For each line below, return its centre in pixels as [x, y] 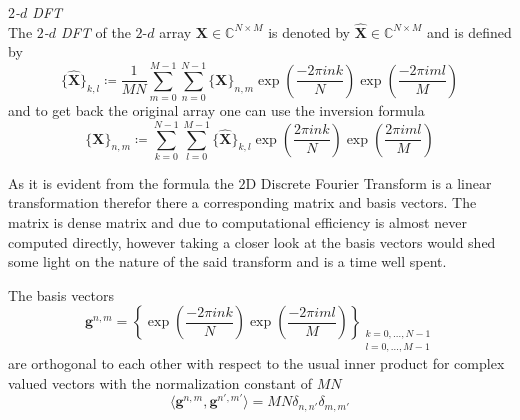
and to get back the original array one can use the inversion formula [216, 110]
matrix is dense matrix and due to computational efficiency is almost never [237, 222]
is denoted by [309, 31]
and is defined [469, 31]
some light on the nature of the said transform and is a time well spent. [227, 261]
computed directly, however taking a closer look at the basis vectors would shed [252, 241]
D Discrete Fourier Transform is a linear [368, 182]
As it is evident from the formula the [121, 182]
